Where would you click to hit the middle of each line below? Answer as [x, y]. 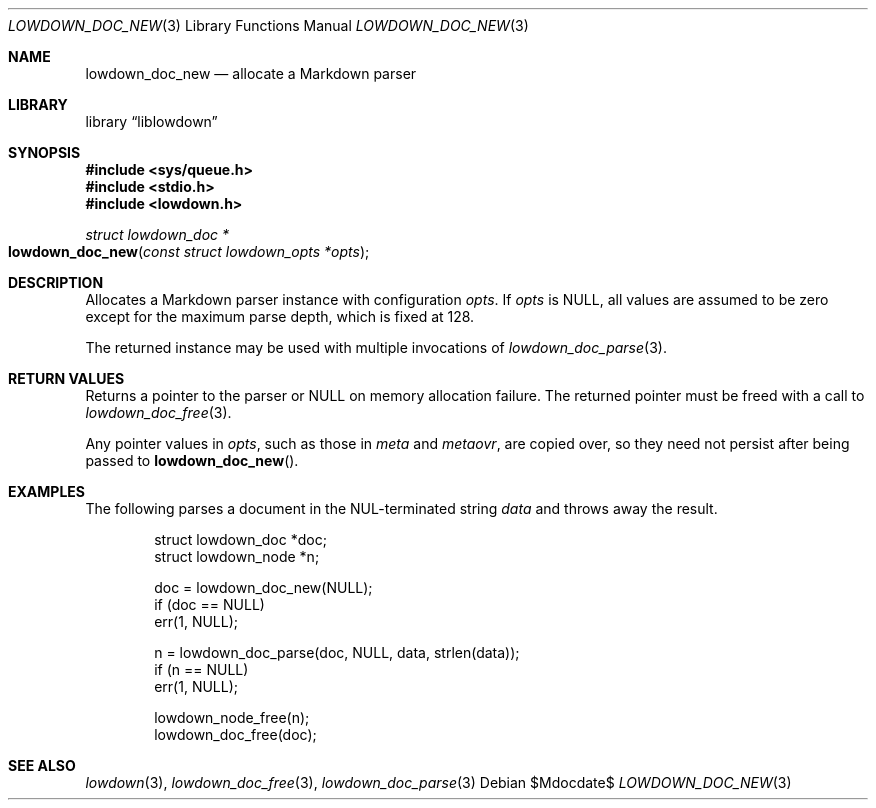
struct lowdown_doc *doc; [240, 539]
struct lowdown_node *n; [237, 556]
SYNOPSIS [44, 152]
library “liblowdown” [151, 121]
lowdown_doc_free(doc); [235, 734]
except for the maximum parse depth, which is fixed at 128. [280, 316]
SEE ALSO [42, 765]
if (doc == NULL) [209, 604]
